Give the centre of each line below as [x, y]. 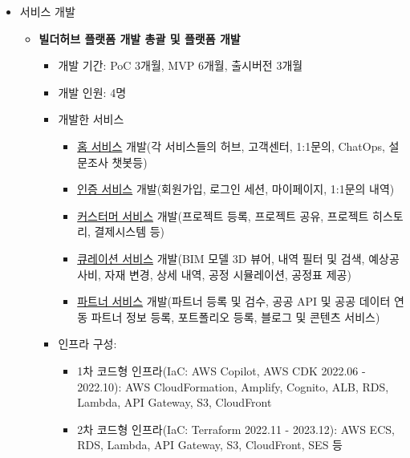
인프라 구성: [87, 344]
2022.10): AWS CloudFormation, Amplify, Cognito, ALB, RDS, [233, 386]
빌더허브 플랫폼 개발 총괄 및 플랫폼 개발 [140, 38]
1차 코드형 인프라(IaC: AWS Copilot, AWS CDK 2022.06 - [221, 370]
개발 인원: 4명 [92, 92]
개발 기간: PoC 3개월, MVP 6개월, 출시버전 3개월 [181, 65]
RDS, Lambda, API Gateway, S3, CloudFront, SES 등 [210, 445]
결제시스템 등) [130, 231]
